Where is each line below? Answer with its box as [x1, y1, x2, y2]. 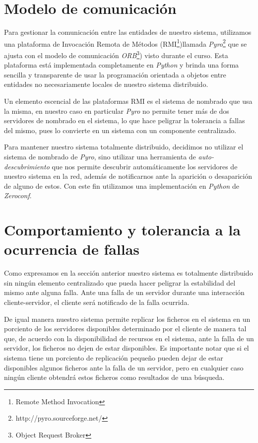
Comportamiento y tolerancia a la [4, 220, 241, 240]
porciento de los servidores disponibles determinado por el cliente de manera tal [4, 323, 247, 334]
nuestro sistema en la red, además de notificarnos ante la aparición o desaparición [4, 171, 252, 181]
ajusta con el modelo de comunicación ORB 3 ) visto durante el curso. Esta [4, 48, 228, 60]
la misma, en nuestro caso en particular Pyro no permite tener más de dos [4, 105, 229, 116]
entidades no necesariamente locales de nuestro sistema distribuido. [4, 79, 208, 89]
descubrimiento [4, 161, 50, 171]
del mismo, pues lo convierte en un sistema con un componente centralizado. [4, 125, 237, 135]
